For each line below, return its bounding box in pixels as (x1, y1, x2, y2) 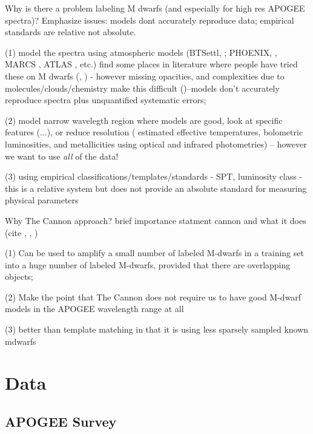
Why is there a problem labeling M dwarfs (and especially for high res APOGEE (5, 2, 305, 14)
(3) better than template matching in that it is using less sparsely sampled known (5, 323, 309, 336)
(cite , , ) (5, 226, 38, 239)
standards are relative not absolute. (5, 25, 136, 38)
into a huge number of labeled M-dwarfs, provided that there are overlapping (5, 258, 291, 271)
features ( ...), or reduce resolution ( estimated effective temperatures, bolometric (5, 126, 303, 138)
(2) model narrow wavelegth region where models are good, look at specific (5, 114, 283, 126)
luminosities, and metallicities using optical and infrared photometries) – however (5, 137, 307, 150)
